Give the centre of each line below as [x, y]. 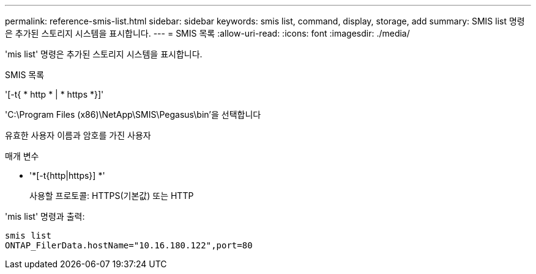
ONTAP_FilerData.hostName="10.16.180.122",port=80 [129, 245]
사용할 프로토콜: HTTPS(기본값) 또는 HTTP [112, 196]
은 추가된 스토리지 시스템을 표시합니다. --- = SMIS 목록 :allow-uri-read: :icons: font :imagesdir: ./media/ [207, 33]
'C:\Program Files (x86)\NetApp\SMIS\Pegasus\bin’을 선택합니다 [133, 114]
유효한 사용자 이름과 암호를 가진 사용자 [78, 135]
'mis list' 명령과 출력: [45, 216]
